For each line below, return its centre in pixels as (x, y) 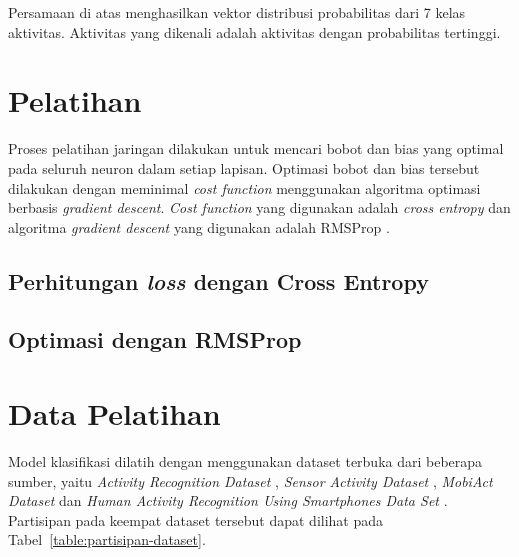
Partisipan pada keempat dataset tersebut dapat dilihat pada (196, 519)
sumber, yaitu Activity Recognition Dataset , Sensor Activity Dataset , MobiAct (250, 480)
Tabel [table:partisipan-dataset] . (107, 539)
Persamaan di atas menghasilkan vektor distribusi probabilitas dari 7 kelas (237, 12)
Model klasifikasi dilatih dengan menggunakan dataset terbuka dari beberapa (245, 460)
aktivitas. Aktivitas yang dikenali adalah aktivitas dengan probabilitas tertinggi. (254, 31)
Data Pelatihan (114, 413)
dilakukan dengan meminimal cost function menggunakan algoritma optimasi (244, 187)
